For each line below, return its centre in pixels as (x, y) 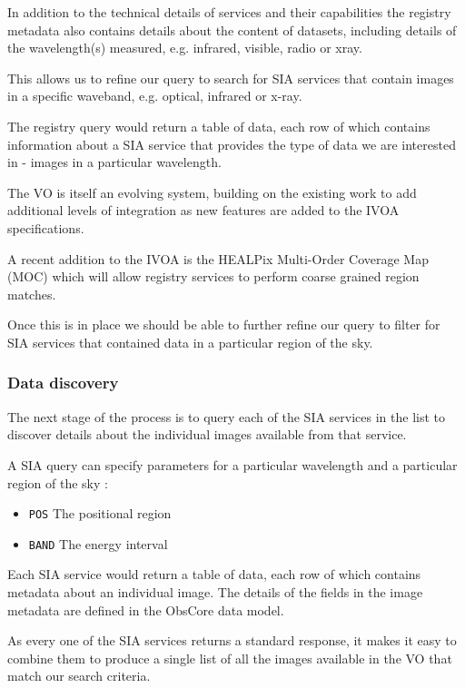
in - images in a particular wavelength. (114, 162)
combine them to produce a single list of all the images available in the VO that (230, 658)
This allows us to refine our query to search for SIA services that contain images (231, 78)
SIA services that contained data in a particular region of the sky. (190, 342)
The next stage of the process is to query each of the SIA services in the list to (227, 416)
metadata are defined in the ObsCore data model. (146, 609)
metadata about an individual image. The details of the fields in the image (215, 592)
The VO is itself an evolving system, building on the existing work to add (212, 192)
